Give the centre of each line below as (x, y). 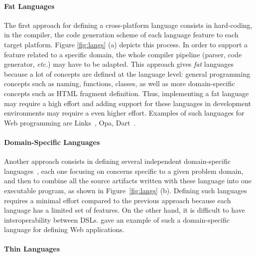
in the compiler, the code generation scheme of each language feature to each (121, 35)
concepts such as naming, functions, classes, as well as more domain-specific (120, 83)
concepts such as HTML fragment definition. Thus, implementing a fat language (127, 93)
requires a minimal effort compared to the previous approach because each (118, 200)
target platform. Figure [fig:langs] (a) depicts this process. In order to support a (126, 44)
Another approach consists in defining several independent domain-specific (118, 161)
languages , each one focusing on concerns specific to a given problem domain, (124, 171)
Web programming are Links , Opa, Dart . (70, 122)
